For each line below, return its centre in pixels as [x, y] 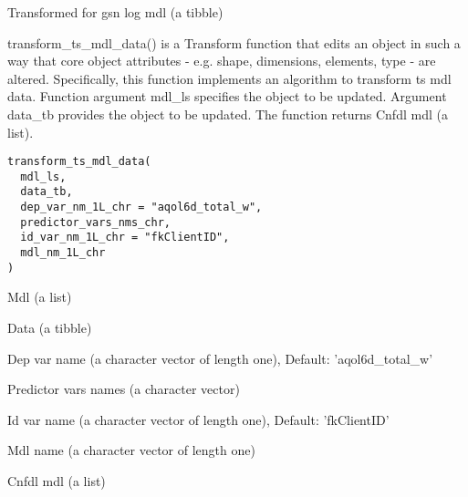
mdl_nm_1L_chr [63, 253]
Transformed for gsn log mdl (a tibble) [115, 12]
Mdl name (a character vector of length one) [131, 450]
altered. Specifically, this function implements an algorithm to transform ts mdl [229, 78]
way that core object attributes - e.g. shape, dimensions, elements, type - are [222, 61]
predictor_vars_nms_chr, [95, 222]
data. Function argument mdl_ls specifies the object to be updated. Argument [227, 96]
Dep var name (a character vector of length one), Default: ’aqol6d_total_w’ [220, 358]
